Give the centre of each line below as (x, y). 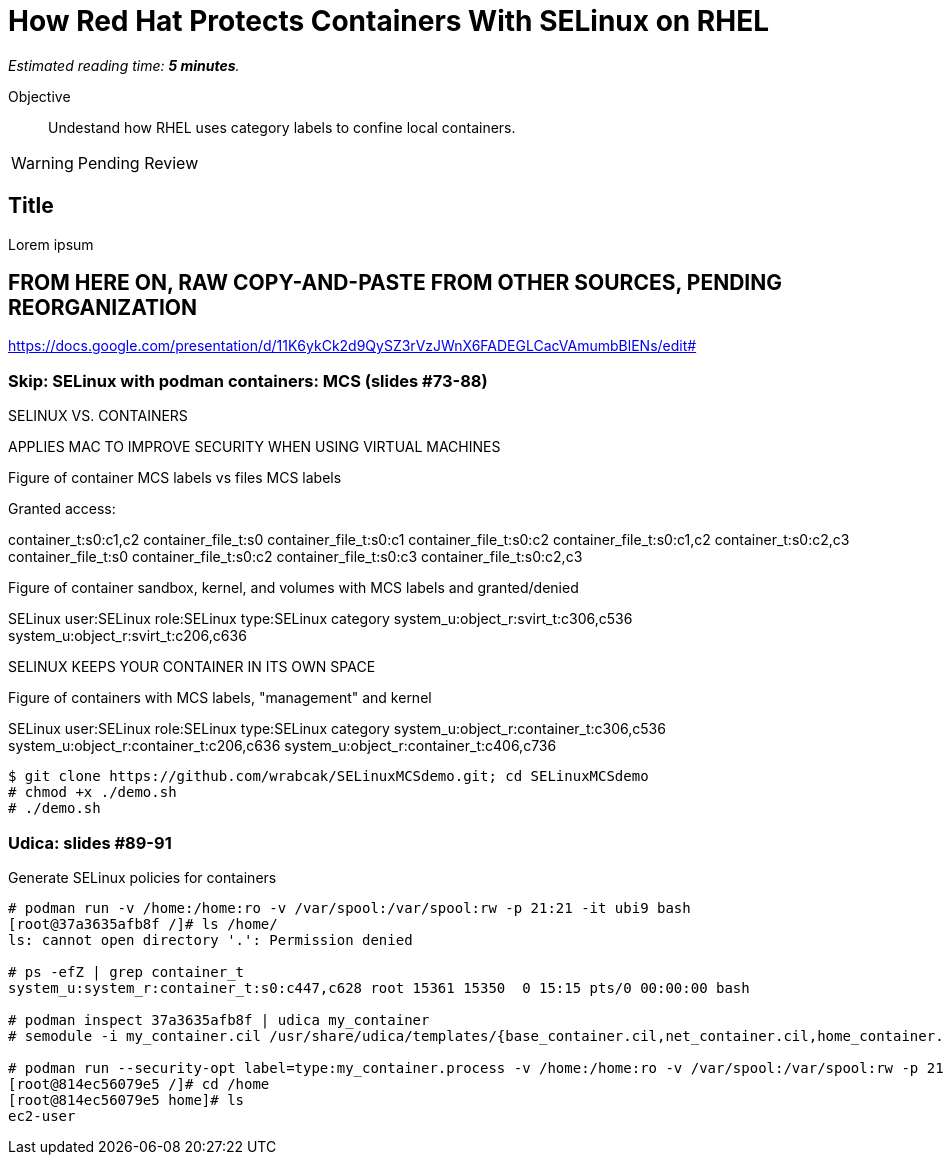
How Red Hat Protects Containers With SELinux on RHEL (389, 21)
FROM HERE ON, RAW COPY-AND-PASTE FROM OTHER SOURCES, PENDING (395, 283)
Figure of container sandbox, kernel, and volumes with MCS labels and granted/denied (293, 588)
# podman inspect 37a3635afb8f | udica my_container (219, 1019)
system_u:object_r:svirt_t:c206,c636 (127, 636)
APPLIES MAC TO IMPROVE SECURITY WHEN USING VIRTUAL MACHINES (254, 447)
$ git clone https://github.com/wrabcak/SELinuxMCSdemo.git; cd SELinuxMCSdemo (328, 776)
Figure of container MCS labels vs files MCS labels (175, 478)
